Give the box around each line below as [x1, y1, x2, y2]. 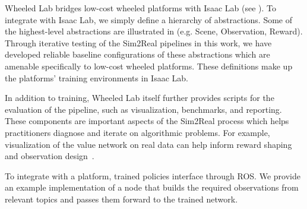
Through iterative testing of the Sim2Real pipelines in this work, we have [5, 36, 272, 49]
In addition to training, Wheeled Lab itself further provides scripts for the [5, 91, 274, 104]
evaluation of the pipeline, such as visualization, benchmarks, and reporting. [5, 103, 282, 115]
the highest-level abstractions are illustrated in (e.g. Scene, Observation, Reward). [5, 25, 303, 37]
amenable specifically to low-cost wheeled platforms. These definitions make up [5, 59, 293, 72]
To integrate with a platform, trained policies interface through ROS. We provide [5, 169, 300, 182]
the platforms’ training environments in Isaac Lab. [5, 71, 188, 84]
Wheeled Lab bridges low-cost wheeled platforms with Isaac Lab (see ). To [5, 2, 276, 14]
